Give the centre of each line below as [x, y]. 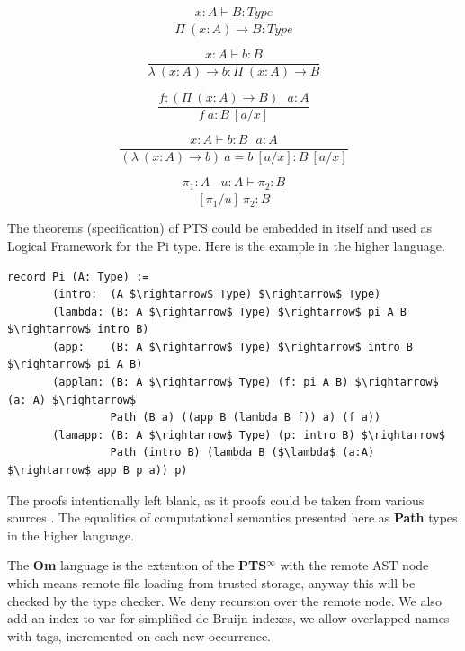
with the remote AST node [354, 565]
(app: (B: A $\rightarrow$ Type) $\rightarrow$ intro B [233, 347]
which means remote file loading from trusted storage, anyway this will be [211, 583]
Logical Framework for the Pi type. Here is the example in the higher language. [226, 245]
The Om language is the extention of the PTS [137, 565]
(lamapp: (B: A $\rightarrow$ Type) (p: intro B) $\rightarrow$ [249, 435]
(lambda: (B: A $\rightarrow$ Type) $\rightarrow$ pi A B [229, 312]
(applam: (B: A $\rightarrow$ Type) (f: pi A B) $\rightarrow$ [246, 383]
